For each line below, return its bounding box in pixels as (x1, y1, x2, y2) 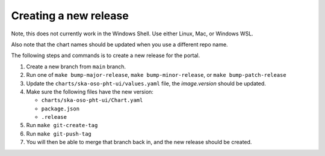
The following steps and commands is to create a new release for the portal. (11, 52, 200, 59)
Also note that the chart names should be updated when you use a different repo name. (11, 41, 228, 48)
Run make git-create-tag (26, 122, 98, 129)
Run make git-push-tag (26, 130, 91, 137)
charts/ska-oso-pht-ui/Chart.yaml (41, 97, 143, 104)
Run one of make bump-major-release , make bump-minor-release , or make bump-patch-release (26, 71, 286, 79)
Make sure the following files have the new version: (26, 88, 153, 95)
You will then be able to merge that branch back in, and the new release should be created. (26, 139, 252, 146)
